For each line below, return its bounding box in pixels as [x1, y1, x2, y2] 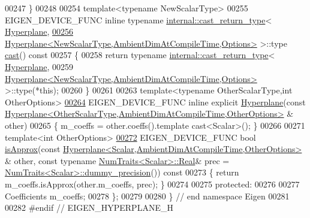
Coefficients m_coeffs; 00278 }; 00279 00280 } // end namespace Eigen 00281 [5, 189, 290, 202]
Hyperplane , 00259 [5, 60, 74, 72]
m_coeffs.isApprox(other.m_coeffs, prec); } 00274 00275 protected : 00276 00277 [5, 177, 300, 190]
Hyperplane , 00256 [5, 25, 74, 38]
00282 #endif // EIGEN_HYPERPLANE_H [5, 201, 173, 214]
